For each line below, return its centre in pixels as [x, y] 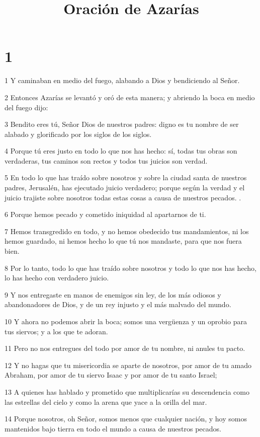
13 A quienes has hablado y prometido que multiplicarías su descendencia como [127, 391]
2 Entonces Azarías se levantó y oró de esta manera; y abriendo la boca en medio [130, 97]
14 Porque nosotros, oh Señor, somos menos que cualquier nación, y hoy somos [126, 419]
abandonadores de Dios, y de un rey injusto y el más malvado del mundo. [118, 304]
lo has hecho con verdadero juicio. [57, 278]
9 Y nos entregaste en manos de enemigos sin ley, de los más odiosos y [113, 294]
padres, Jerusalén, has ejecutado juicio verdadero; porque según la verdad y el [125, 188]
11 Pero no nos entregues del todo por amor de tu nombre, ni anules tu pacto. [125, 348]
